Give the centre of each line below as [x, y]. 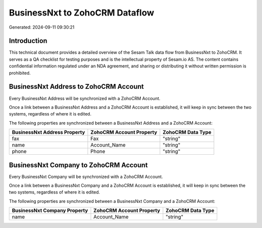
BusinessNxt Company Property [50, 211]
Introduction [28, 41]
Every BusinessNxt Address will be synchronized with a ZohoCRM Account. [85, 98]
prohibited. [20, 73]
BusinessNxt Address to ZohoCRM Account [76, 87]
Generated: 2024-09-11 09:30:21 [42, 27]
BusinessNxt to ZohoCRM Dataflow [82, 13]
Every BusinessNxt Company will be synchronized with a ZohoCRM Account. [86, 177]
